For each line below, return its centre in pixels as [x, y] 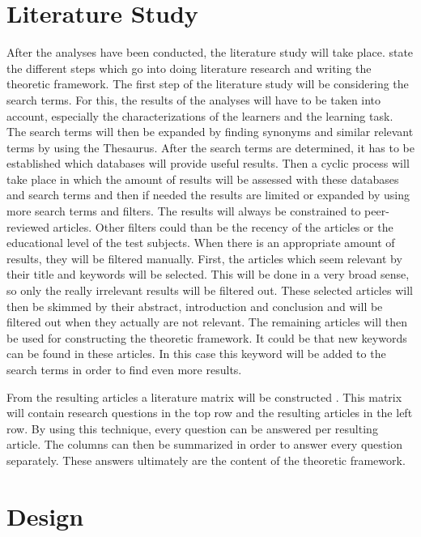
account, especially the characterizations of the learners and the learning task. [200, 115]
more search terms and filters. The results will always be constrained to [184, 211]
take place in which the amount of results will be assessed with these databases [203, 179]
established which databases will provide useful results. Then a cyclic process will [208, 163]
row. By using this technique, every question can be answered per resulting [192, 428]
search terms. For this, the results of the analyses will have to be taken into [194, 99]
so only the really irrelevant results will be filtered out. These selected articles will [210, 290]
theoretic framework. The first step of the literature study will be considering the [208, 84]
